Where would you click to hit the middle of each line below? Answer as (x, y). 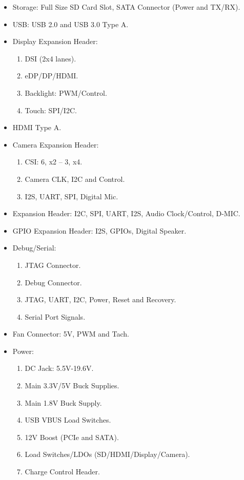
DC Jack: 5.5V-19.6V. (59, 368)
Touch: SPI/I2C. (51, 110)
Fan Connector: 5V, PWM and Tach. (71, 334)
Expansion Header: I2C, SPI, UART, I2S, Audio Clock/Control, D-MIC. (126, 213)
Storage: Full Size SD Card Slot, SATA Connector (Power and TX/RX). (126, 7)
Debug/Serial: (34, 248)
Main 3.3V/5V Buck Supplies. (72, 385)
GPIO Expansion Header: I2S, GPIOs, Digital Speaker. (99, 230)
